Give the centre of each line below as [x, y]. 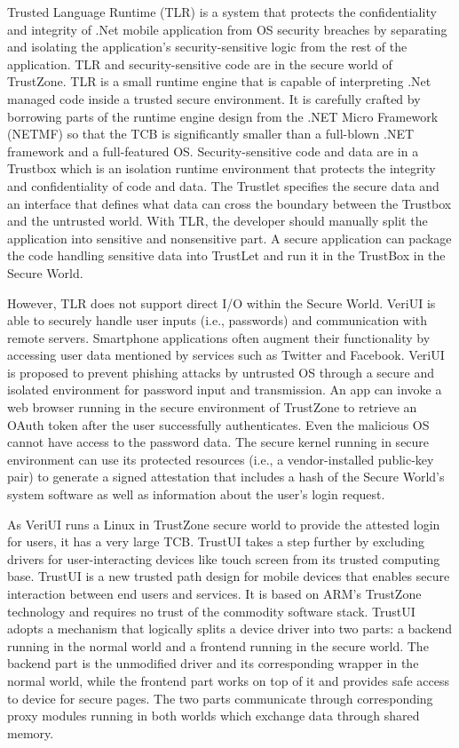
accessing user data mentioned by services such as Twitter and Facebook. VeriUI [226, 355]
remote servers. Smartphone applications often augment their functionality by [219, 337]
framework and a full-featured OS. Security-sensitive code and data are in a [213, 151]
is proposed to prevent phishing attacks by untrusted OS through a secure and [221, 372]
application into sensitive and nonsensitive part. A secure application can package [229, 238]
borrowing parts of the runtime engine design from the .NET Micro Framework [223, 116]
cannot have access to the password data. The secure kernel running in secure [218, 442]
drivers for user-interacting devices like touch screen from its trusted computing [224, 558]
